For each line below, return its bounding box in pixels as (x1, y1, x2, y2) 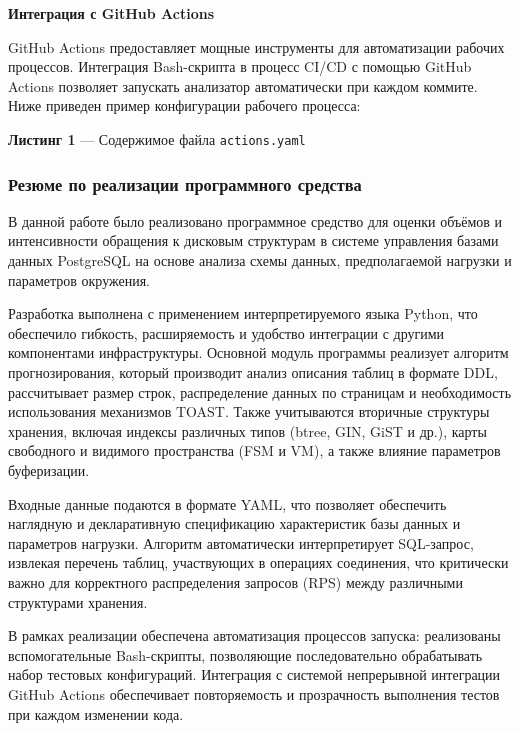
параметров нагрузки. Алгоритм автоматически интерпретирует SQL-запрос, (8, 532, 474, 553)
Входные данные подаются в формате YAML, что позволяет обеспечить (8, 493, 447, 514)
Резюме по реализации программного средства (8, 171, 362, 196)
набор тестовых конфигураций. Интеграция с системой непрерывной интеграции (8, 664, 501, 685)
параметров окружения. (8, 269, 151, 290)
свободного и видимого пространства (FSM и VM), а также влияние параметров (8, 440, 501, 461)
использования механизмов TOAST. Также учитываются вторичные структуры (8, 401, 490, 422)
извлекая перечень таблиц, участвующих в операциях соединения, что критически (8, 552, 509, 573)
